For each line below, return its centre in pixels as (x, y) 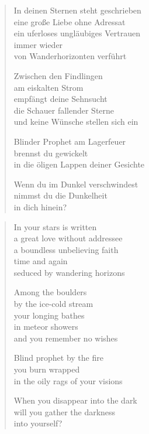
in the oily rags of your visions (68, 380)
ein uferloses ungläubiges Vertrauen (77, 33)
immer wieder (38, 44)
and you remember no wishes (66, 338)
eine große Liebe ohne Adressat (70, 21)
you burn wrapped (47, 369)
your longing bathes (49, 315)
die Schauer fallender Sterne (64, 110)
